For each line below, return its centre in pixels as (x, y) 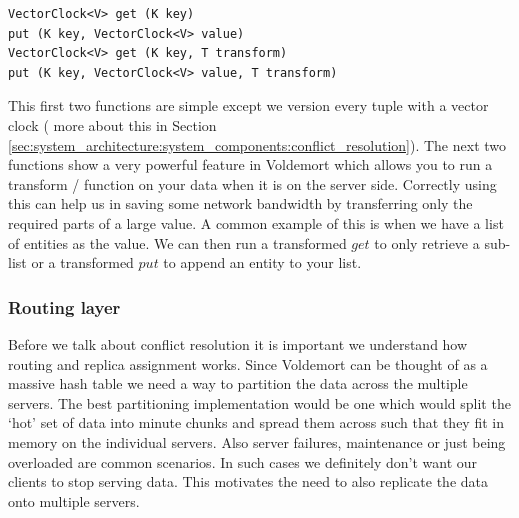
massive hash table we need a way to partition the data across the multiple (238, 383)
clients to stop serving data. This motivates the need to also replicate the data (248, 481)
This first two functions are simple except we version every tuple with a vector (248, 105)
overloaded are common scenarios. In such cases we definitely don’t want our (243, 461)
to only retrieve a (427, 242)
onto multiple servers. (74, 500)
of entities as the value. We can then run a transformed (177, 242)
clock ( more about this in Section (112, 124)
